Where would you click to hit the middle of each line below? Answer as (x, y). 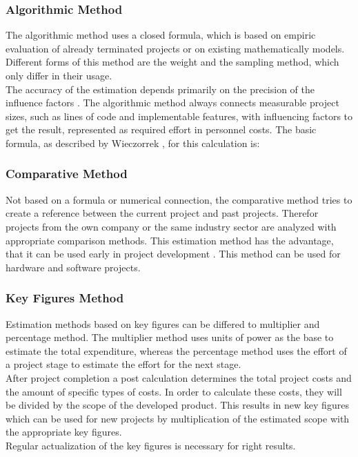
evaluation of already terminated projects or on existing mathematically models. (175, 48)
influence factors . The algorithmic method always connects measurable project (172, 103)
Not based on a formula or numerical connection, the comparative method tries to (179, 199)
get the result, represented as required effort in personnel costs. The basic (161, 129)
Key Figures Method (65, 298)
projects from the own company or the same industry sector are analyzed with (171, 226)
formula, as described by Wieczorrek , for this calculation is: (133, 143)
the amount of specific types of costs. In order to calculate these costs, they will (174, 391)
